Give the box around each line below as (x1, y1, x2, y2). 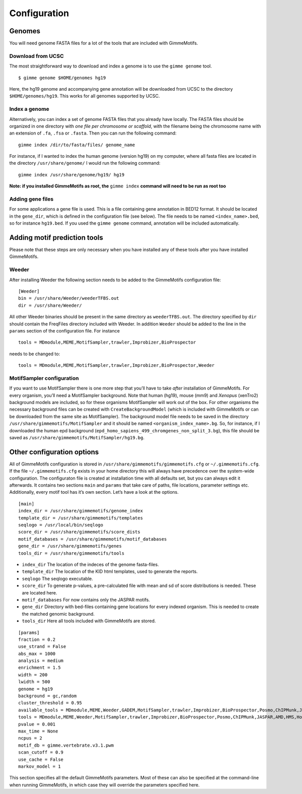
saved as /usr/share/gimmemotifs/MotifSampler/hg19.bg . (9, 435, 144, 440)
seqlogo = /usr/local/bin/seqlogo (18, 522, 103, 528)
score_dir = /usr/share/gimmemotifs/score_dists (18, 529, 140, 535)
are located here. (22, 589, 57, 595)
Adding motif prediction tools (9, 233, 103, 242)
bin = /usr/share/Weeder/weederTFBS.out (18, 295, 119, 301)
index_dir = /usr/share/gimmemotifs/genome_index (18, 508, 143, 514)
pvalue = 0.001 (18, 721, 56, 727)
